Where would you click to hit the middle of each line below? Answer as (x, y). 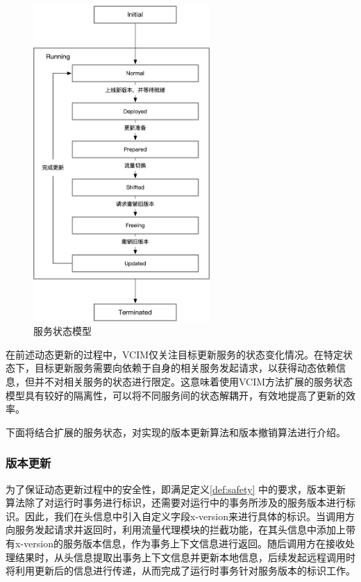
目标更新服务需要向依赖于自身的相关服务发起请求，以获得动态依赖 (185, 368)
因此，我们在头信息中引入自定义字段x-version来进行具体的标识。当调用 (185, 516)
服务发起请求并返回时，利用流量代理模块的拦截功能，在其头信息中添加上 (180, 530)
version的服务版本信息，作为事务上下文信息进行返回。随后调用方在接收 (184, 543)
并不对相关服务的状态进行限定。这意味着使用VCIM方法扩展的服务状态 (194, 381)
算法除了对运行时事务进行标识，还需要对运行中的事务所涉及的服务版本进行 (176, 502)
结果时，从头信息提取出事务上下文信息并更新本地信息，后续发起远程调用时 (185, 557)
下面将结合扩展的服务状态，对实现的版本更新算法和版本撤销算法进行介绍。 (176, 432)
